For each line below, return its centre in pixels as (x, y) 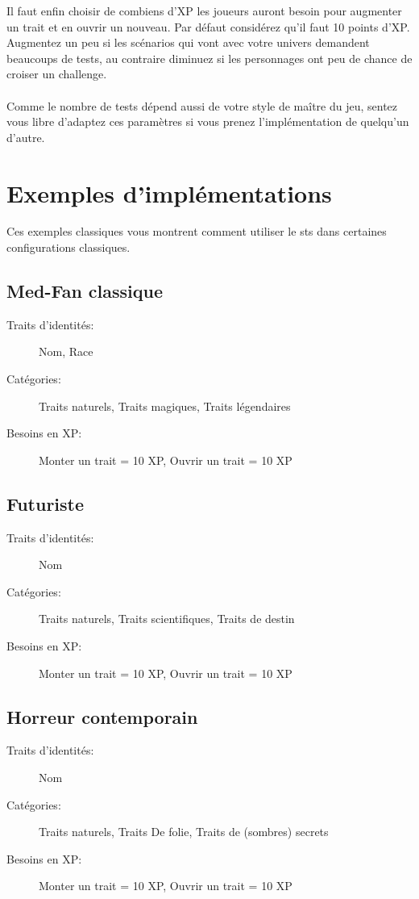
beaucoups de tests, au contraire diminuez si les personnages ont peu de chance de (209, 58)
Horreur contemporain (102, 716)
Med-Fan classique (85, 291)
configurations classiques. (68, 247)
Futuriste (46, 503)
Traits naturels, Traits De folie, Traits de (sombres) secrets (184, 832)
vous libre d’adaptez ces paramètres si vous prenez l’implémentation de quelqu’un (208, 121)
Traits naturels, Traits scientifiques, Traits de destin (167, 619)
